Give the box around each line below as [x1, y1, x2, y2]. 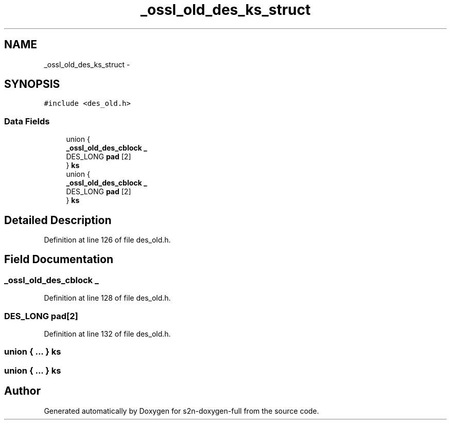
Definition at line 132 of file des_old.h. [44, 329, 171, 338]
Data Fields [4, 116, 50, 126]
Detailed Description [4, 213, 112, 227]
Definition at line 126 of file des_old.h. [44, 235, 171, 245]
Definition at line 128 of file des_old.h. [44, 293, 171, 303]
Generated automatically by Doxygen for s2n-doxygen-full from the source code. [44, 406, 319, 415]
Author [4, 384, 41, 398]
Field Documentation [4, 253, 113, 266]
